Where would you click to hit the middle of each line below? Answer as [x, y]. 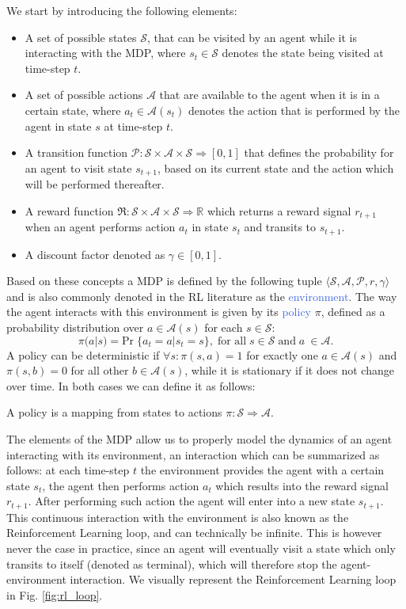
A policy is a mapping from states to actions [114, 412]
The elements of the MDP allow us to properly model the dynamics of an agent [199, 439]
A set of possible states [81, 37]
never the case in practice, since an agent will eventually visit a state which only [201, 548]
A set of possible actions [84, 95]
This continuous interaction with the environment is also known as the [178, 517]
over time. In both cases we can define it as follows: [131, 385]
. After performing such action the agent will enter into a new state [192, 501]
